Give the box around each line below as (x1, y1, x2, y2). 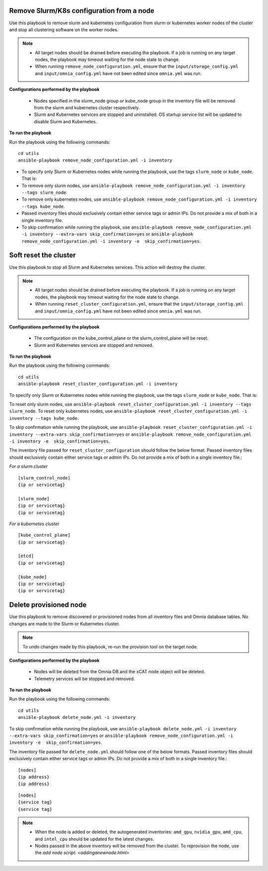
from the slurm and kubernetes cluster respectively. (34, 105, 140, 111)
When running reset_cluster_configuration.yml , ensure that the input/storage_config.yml (35, 301, 244, 307)
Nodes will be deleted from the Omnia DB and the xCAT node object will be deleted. (34, 669, 205, 675)
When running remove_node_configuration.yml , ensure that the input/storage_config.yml (35, 64, 238, 70)
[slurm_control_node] (18, 475, 70, 480)
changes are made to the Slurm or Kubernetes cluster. (9, 621, 120, 627)
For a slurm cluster (9, 464, 48, 470)
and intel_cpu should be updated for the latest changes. (35, 836, 154, 842)
